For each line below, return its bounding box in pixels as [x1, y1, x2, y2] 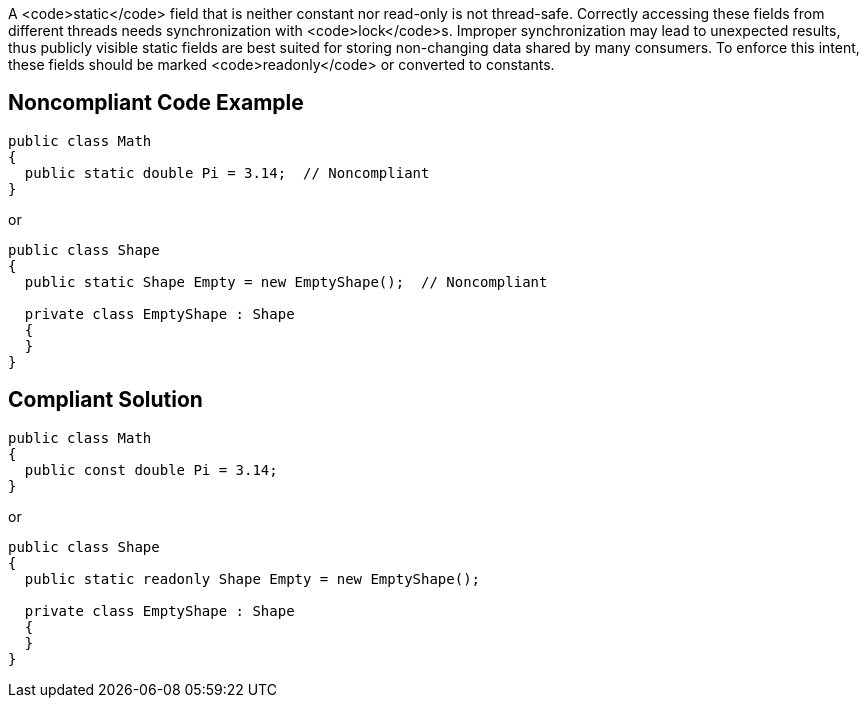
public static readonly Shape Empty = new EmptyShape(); [24, 570, 481, 587]
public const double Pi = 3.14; [24, 461, 278, 478]
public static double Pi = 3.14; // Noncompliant [24, 164, 430, 181]
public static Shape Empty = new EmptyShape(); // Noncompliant [24, 273, 548, 290]
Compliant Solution [8, 387, 203, 413]
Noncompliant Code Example [8, 90, 304, 116]
